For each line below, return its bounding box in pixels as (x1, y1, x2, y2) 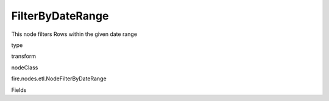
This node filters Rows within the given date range (11, 30, 137, 38)
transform (11, 52, 37, 60)
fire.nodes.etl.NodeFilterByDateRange (11, 75, 107, 82)
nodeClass (11, 64, 38, 71)
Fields (11, 86, 27, 94)
